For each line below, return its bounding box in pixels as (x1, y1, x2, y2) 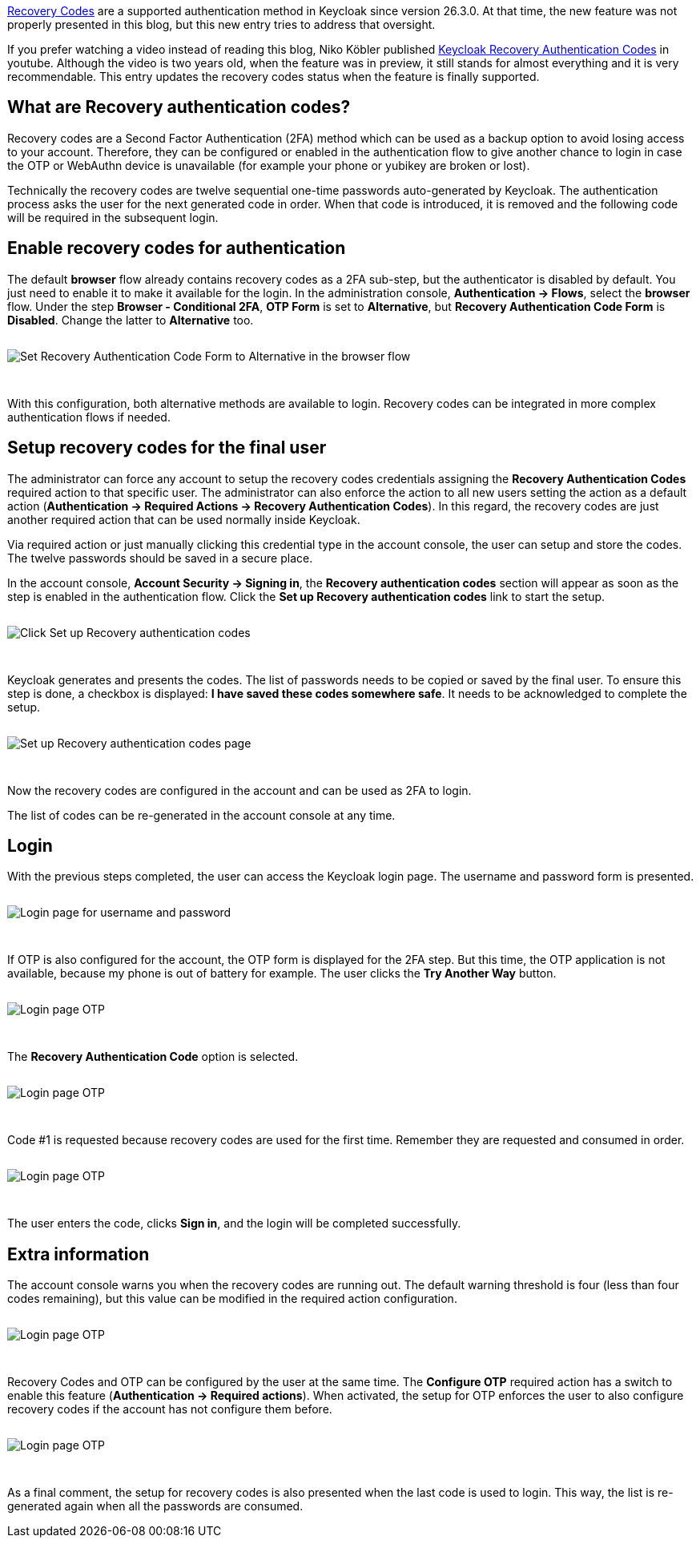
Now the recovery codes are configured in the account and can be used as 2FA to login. (7, 783, 472, 797)
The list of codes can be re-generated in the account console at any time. (7, 808, 396, 822)
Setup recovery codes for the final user (7, 437, 327, 458)
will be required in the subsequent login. (7, 210, 219, 224)
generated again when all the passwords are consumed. (7, 1499, 304, 1514)
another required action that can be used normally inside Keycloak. (7, 512, 360, 526)
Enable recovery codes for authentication (7, 238, 346, 259)
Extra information (7, 1244, 150, 1264)
